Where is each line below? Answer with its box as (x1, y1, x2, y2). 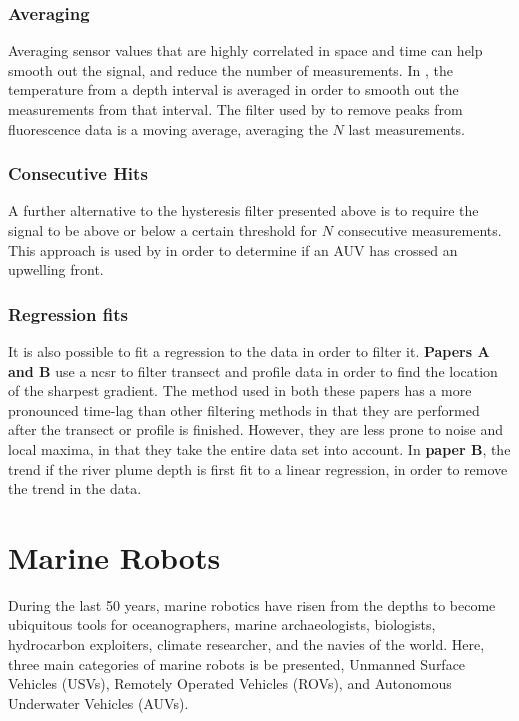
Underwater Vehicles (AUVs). (8, 692, 189, 713)
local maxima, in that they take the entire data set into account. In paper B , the (8, 438, 511, 459)
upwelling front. (8, 259, 104, 280)
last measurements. (348, 118, 465, 139)
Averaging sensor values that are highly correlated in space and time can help (8, 40, 483, 61)
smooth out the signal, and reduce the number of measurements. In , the (8, 59, 453, 80)
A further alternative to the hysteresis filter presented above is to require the (8, 200, 479, 221)
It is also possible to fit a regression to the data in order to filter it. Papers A (8, 341, 490, 361)
